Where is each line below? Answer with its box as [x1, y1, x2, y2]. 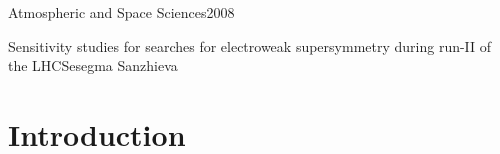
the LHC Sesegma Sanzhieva [8, 55, 178, 76]
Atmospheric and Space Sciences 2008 [8, 2, 235, 22]
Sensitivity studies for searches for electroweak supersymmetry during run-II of [8, 35, 492, 56]
